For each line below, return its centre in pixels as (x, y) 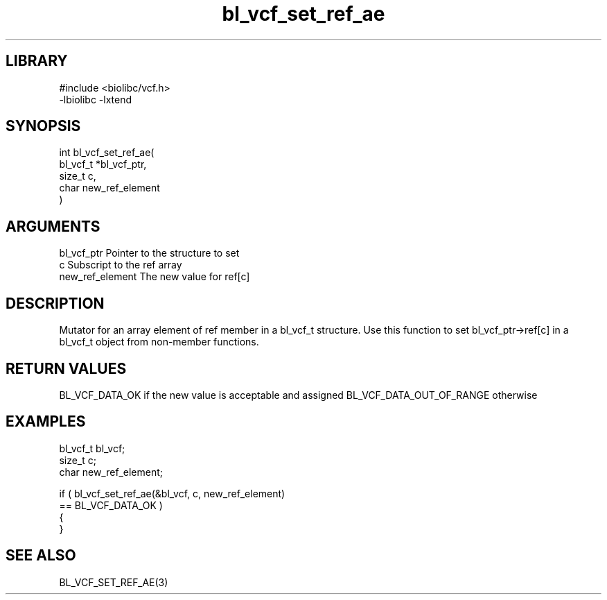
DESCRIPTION (55, 303)
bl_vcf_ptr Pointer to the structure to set (149, 253)
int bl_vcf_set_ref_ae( (107, 153)
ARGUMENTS (53, 226)
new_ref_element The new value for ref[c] (155, 277)
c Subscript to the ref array (121, 265)
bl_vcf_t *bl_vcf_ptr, (103, 164)
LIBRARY (37, 61)
